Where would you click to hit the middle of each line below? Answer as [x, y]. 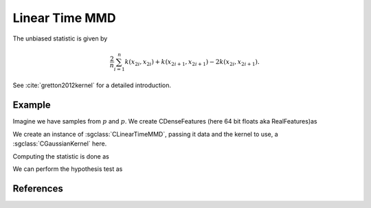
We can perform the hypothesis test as [68, 169]
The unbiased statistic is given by [60, 38]
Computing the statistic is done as [61, 156]
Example [32, 105]
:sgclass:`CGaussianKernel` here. [60, 143]
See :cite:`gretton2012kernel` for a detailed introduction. [92, 85]
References [38, 188]
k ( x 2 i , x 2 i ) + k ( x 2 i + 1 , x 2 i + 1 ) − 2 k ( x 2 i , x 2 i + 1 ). [192, 62]
